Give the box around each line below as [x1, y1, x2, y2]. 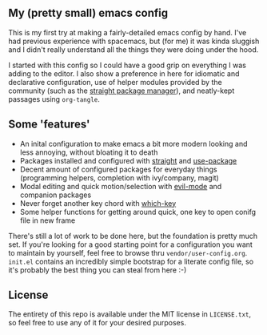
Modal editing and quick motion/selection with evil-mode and [19, 181, 222, 191]
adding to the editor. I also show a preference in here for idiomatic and [8, 68, 240, 79]
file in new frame [19, 216, 76, 225]
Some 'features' [8, 118, 90, 131]
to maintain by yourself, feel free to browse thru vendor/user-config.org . [8, 248, 248, 257]
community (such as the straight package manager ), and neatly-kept [8, 86, 235, 95]
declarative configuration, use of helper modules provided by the [8, 77, 222, 87]
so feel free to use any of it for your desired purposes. [8, 318, 186, 328]
